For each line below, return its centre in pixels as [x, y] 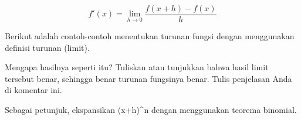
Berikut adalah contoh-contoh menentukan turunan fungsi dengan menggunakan [150, 36]
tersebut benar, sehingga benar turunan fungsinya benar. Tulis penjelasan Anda [148, 78]
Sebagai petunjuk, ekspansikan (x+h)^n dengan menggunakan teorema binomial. [151, 110]
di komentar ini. [33, 90]
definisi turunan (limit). [47, 47]
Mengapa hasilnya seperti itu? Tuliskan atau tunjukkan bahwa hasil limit [137, 67]
